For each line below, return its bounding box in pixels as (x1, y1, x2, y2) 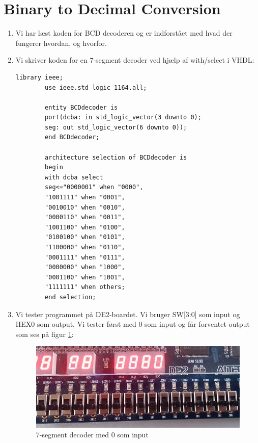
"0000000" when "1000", (45, 264, 125, 271)
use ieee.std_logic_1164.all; (45, 84, 147, 91)
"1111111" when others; (45, 283, 125, 291)
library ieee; (15, 73, 63, 81)
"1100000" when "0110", (45, 244, 125, 251)
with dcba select (45, 173, 103, 181)
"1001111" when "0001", (45, 194, 125, 201)
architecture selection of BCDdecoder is (45, 153, 187, 161)
